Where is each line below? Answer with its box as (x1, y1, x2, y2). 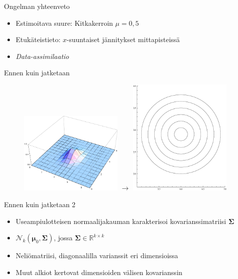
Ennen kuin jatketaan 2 (4, 199, 76, 210)
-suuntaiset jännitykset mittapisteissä (66, 34, 180, 45)
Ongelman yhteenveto (4, 1, 70, 11)
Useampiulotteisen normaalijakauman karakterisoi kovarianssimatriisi (15, 216, 226, 226)
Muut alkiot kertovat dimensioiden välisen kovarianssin (15, 267, 182, 277)
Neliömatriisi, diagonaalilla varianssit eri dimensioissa (15, 250, 178, 261)
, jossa (54, 232, 73, 243)
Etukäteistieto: (15, 34, 60, 45)
